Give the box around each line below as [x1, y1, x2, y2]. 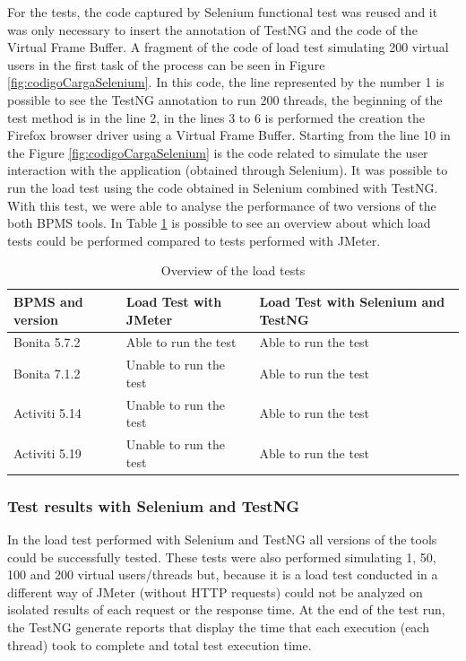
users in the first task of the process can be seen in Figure [7, 55, 325, 74]
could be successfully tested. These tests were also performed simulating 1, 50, [7, 547, 436, 566]
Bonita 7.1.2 [13, 363, 81, 382]
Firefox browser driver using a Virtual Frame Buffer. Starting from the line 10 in [7, 126, 451, 144]
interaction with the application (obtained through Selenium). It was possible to [7, 161, 448, 179]
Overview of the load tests [160, 261, 306, 280]
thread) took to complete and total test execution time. [7, 635, 312, 654]
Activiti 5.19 [13, 443, 82, 462]
